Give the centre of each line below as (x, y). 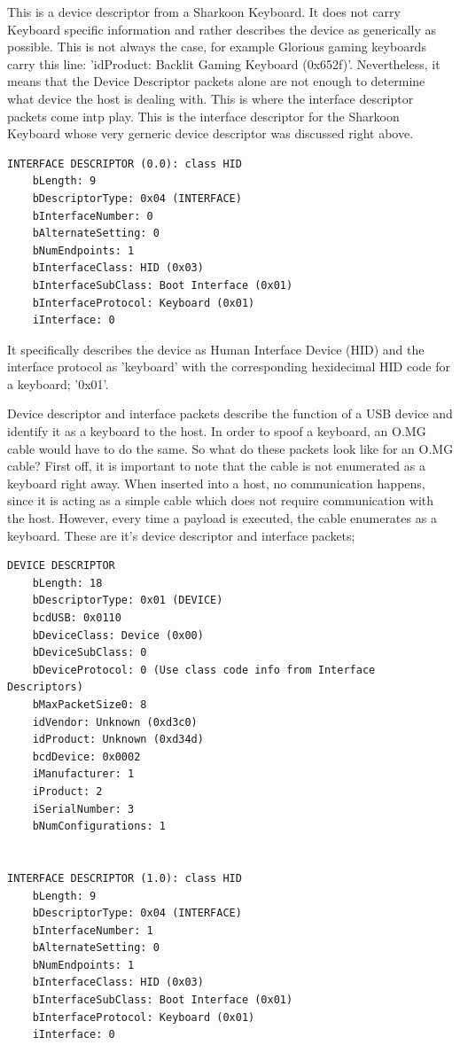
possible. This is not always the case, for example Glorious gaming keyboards (217, 47)
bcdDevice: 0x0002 (86, 756)
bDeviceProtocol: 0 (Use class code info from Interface (204, 670)
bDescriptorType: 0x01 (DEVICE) (128, 600)
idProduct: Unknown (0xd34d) (118, 740)
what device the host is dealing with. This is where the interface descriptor (211, 98)
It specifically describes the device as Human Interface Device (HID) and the (216, 349)
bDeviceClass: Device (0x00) (118, 635)
